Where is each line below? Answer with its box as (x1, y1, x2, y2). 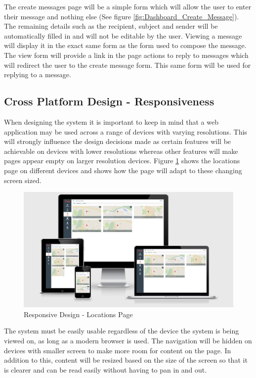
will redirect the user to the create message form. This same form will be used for (4, 59, 251, 70)
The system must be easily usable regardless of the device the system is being (4, 326, 239, 336)
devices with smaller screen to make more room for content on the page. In (4, 345, 231, 355)
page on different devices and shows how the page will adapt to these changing (4, 165, 242, 175)
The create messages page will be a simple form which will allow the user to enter (4, 1, 252, 11)
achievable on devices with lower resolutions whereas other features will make (4, 145, 238, 156)
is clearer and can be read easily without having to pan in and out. (4, 364, 207, 375)
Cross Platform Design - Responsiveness (4, 94, 214, 109)
